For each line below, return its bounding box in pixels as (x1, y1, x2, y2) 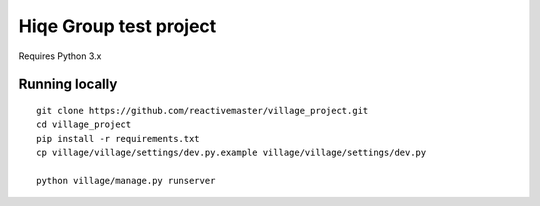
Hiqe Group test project (18, 15, 217, 37)
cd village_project (36, 119, 132, 130)
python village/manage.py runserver (36, 175, 216, 186)
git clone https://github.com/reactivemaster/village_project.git (36, 105, 369, 116)
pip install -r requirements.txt (36, 133, 200, 144)
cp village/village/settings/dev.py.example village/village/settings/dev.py (36, 147, 427, 159)
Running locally (18, 76, 118, 93)
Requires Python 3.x (18, 50, 102, 62)
